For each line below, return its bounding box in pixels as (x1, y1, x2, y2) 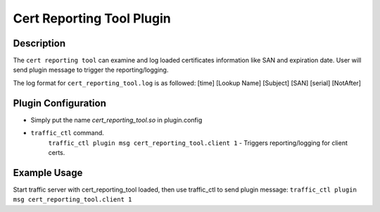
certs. (48, 148, 65, 156)
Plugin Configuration (13, 97, 107, 109)
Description (13, 37, 66, 49)
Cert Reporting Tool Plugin (13, 11, 172, 26)
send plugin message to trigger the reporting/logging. (13, 66, 169, 74)
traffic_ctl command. (30, 129, 105, 137)
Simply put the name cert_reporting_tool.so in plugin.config (30, 116, 203, 124)
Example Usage (13, 166, 83, 179)
